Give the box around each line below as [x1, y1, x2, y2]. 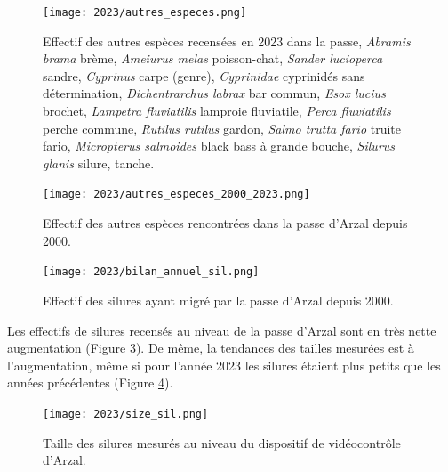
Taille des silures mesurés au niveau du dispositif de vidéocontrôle [43, 433, 401, 452]
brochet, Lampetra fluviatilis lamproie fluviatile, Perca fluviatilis [43, 102, 391, 120]
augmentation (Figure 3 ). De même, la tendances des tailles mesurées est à [7, 338, 414, 357]
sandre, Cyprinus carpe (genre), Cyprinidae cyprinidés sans [43, 66, 365, 85]
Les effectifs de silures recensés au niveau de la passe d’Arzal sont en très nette [7, 321, 436, 339]
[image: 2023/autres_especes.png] [43, 6, 247, 19]
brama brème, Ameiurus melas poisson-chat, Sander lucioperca [43, 49, 383, 68]
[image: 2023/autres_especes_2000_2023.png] [43, 188, 310, 201]
